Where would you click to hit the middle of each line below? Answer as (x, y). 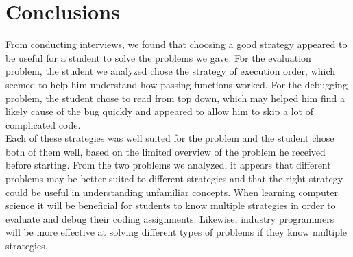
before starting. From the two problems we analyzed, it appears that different (168, 165)
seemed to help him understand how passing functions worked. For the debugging (176, 84)
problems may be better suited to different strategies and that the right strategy (174, 179)
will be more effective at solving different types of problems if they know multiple (176, 232)
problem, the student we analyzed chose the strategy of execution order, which (171, 71)
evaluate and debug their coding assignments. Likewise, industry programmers (170, 218)
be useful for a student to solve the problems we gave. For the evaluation (158, 57)
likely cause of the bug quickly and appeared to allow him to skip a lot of (159, 111)
